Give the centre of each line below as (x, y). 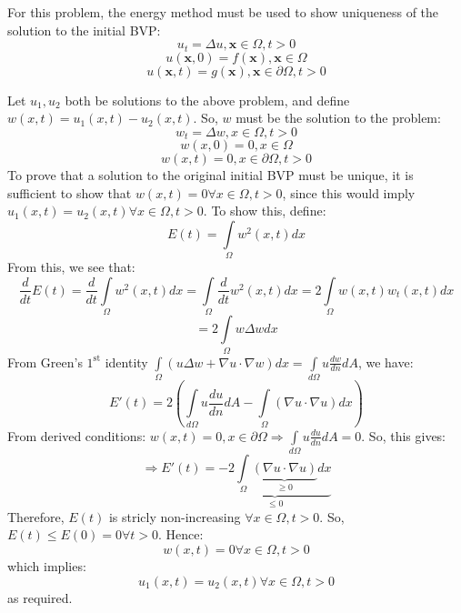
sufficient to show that (70, 192)
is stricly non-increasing (175, 516)
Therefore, (36, 516)
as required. (40, 597)
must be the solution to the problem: (338, 118)
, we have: (386, 362)
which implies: (47, 565)
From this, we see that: (71, 267)
